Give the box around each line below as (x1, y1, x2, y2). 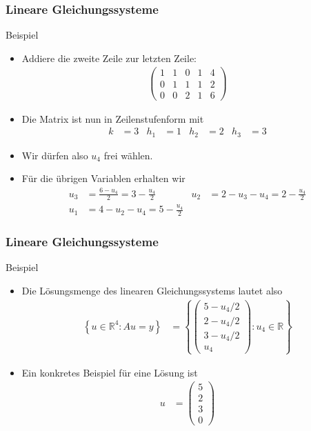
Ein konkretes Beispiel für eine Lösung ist (21, 365, 198, 379)
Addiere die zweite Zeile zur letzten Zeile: (21, 50, 197, 65)
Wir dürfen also (21, 148, 88, 162)
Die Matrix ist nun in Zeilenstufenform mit (21, 111, 204, 126)
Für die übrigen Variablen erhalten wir (21, 171, 185, 186)
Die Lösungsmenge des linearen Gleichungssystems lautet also (21, 283, 283, 297)
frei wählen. (103, 148, 153, 162)
